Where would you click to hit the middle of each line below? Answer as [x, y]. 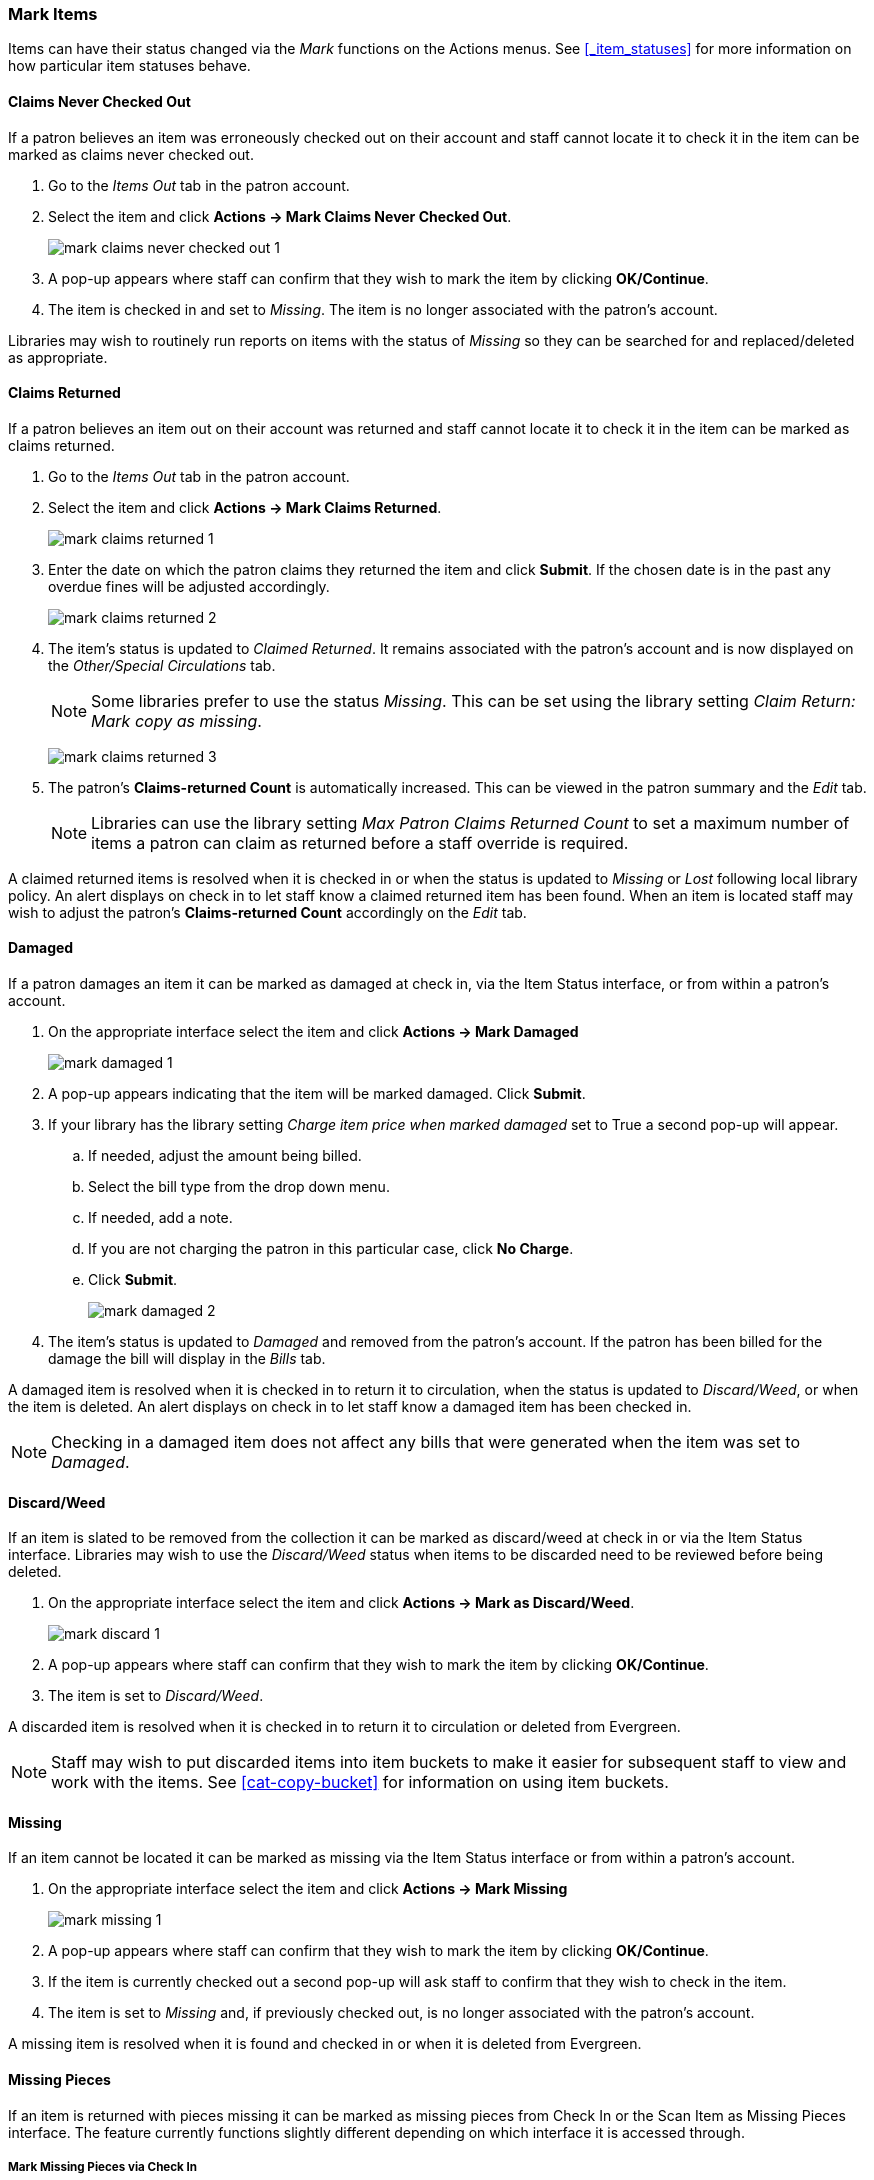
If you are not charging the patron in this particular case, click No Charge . [331, 1249]
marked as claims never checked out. [131, 154]
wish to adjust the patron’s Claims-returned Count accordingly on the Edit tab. [267, 912]
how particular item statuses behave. [129, 66]
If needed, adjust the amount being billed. [225, 1156]
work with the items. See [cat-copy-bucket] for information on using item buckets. [360, 1782]
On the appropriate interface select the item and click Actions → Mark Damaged [313, 1032]
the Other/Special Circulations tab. [162, 665]
